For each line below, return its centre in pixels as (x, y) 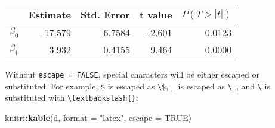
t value (156, 15)
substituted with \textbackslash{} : (72, 97)
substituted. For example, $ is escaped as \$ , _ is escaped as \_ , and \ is (138, 86)
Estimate (50, 15)
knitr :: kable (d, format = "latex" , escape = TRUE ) (98, 117)
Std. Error (105, 15)
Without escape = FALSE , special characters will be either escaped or (132, 74)
